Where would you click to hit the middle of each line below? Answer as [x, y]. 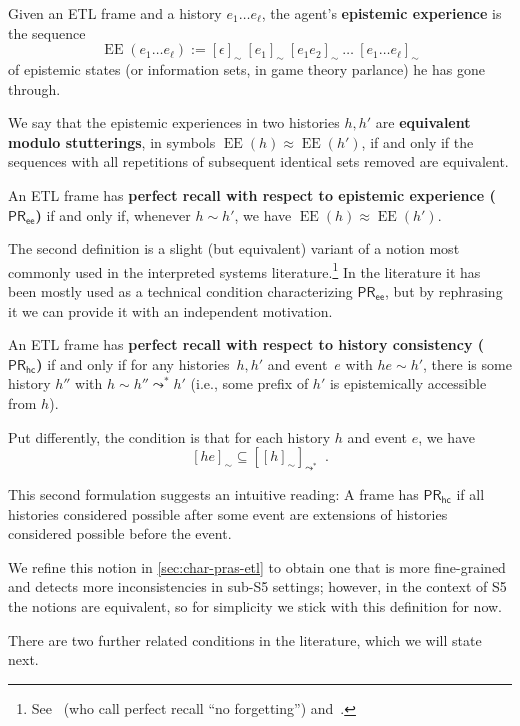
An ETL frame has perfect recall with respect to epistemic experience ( [252, 194]
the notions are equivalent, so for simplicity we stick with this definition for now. [255, 605]
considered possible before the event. [120, 533]
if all [470, 493]
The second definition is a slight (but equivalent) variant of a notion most [234, 248]
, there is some [467, 363]
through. [34, 88]
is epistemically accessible [408, 383]
